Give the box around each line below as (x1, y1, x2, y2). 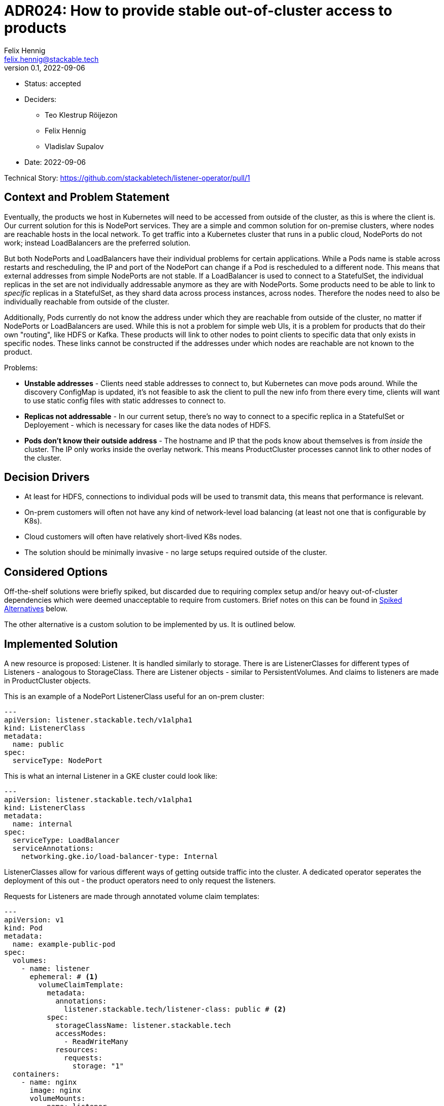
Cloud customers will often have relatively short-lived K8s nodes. (24, 532, 242, 541)
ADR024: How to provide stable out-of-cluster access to (4, 2, 392, 19)
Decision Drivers (4, 471, 90, 484)
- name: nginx (21, 1078, 77, 1087)
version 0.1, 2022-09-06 (4, 63, 85, 72)
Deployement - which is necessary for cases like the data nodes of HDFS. (24, 420, 271, 429)
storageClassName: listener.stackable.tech (55, 1021, 231, 1030)
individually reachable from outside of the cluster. (4, 297, 169, 306)
